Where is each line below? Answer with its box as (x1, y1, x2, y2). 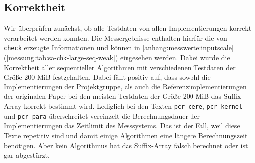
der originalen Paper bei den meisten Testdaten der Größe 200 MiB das (4, 91, 222, 101)
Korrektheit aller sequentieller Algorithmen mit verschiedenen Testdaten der (4, 62, 236, 72)
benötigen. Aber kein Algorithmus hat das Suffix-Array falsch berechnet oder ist (4, 140, 248, 150)
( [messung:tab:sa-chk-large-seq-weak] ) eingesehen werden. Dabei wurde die (4, 52, 230, 63)
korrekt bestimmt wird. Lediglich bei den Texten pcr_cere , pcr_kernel (24, 101, 243, 111)
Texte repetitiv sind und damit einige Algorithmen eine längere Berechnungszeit (4, 130, 248, 140)
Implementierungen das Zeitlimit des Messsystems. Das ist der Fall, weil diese (4, 120, 240, 131)
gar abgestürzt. (4, 150, 50, 160)
